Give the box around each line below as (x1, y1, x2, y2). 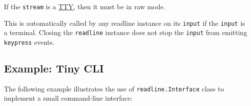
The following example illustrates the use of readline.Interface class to (4, 83, 224, 93)
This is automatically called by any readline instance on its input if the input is (4, 18, 245, 28)
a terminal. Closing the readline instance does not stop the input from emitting (4, 27, 247, 37)
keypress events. (4, 36, 55, 47)
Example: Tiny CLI (4, 61, 104, 76)
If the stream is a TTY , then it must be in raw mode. (4, 1, 166, 11)
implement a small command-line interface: (4, 93, 133, 103)
